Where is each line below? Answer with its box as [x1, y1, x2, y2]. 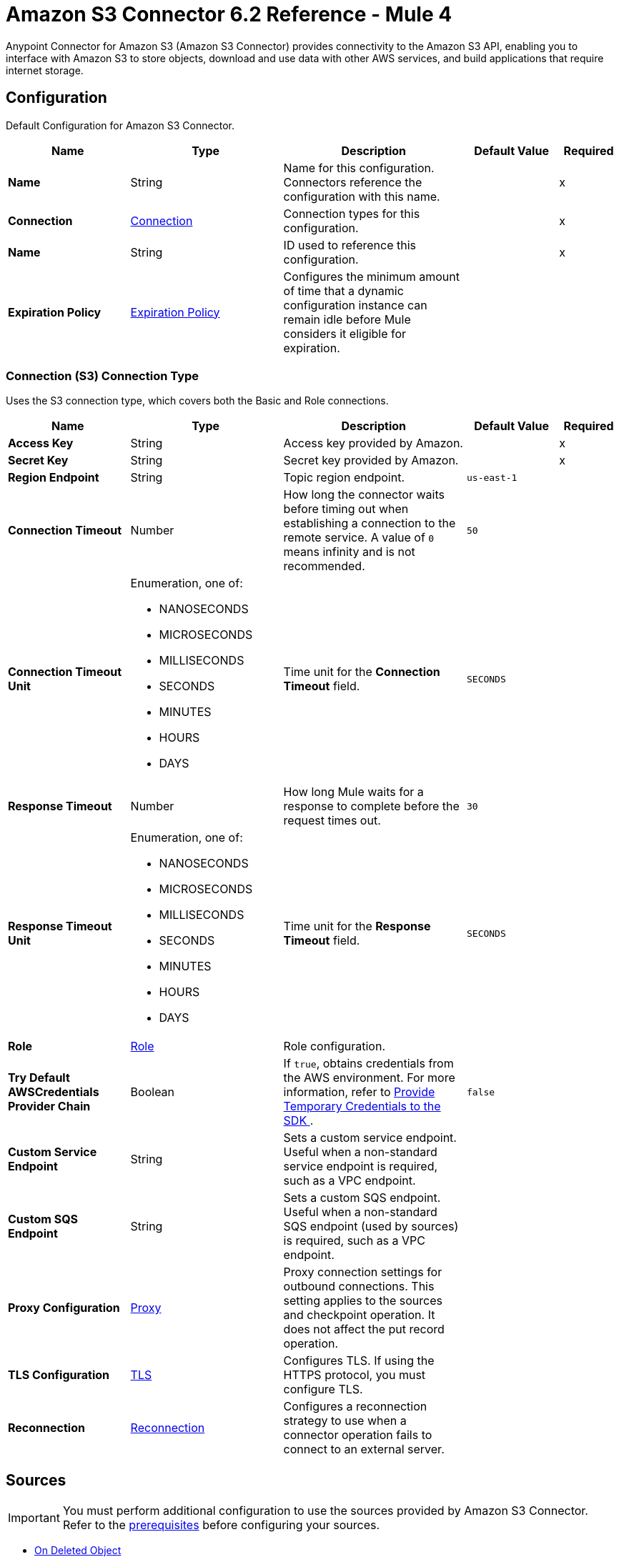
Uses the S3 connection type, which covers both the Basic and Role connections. [6, 394, 389, 407]
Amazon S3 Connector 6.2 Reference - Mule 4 [6, 2, 452, 26]
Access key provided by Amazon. [283, 436, 463, 451]
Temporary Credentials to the [283, 1099, 441, 1114]
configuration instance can [283, 297, 427, 312]
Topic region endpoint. [283, 470, 405, 485]
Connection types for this [283, 206, 420, 221]
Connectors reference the [283, 174, 422, 189]
